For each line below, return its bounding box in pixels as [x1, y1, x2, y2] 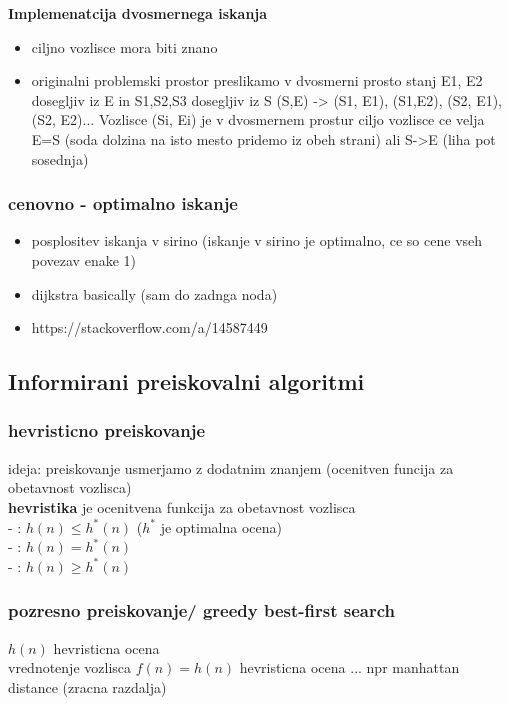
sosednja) [31, 148, 89, 169]
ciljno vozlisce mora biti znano [31, 36, 218, 57]
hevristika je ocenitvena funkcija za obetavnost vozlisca [8, 496, 356, 517]
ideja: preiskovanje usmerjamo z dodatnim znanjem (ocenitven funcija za [8, 457, 454, 478]
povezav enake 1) [31, 249, 136, 270]
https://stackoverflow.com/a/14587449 [31, 317, 268, 338]
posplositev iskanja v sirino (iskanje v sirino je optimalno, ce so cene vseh [31, 230, 483, 251]
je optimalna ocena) [160, 516, 283, 537]
